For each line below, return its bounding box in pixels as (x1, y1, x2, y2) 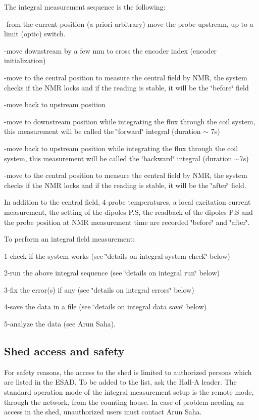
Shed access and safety (4, 343, 125, 359)
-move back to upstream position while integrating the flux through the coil (4, 143, 238, 153)
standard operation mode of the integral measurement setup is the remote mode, (4, 387, 254, 397)
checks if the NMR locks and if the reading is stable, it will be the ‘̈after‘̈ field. (4, 179, 246, 190)
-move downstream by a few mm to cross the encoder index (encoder (4, 45, 217, 56)
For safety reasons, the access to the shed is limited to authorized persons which (4, 366, 252, 377)
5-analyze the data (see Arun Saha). (4, 318, 116, 329)
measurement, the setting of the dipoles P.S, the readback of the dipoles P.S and (4, 206, 253, 217)
